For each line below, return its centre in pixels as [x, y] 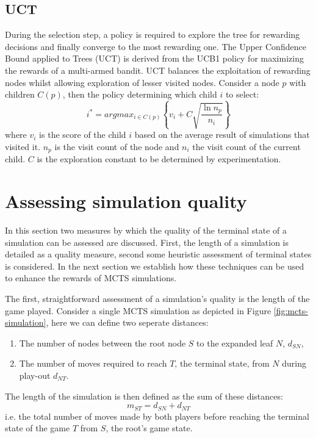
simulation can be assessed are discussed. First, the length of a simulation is [147, 242]
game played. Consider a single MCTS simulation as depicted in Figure [138, 310]
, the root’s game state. [149, 428]
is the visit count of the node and [117, 146]
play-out [35, 375]
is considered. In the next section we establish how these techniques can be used [155, 266]
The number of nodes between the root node [102, 343]
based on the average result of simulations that [222, 135]
